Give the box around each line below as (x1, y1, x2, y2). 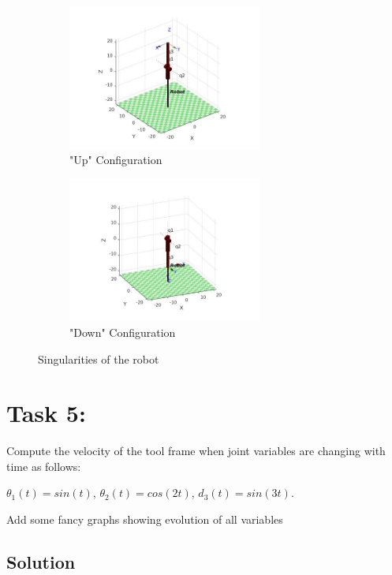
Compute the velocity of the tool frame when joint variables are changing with (6, 442, 386, 459)
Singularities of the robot (38, 350, 159, 367)
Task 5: (6, 397, 86, 429)
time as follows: (6, 457, 81, 474)
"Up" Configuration (69, 151, 162, 168)
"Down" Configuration (69, 323, 176, 340)
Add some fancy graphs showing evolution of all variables (6, 511, 283, 528)
